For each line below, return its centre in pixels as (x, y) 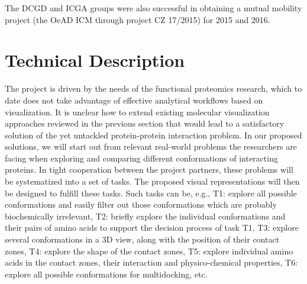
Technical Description (95, 60)
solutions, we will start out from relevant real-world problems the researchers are (151, 146)
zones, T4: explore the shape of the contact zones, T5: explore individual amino (149, 251)
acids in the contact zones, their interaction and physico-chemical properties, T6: (151, 262)
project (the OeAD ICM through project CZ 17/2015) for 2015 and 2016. (138, 19)
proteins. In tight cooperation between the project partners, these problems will (149, 170)
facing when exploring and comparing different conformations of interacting (141, 158)
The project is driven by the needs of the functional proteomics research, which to (153, 88)
